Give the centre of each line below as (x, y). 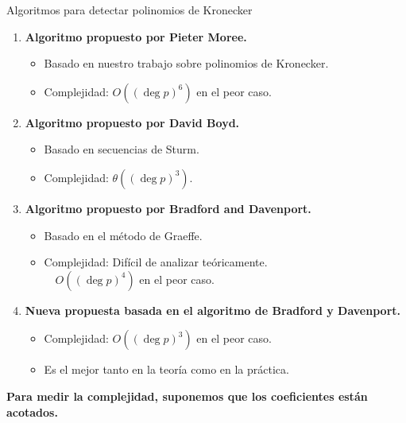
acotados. (32, 411)
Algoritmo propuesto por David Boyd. (132, 122)
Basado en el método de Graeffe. (123, 235)
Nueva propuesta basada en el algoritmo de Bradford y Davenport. (213, 310)
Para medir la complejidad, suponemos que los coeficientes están (187, 396)
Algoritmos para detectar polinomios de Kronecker (130, 10)
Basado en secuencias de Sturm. (122, 149)
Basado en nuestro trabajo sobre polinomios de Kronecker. (186, 63)
